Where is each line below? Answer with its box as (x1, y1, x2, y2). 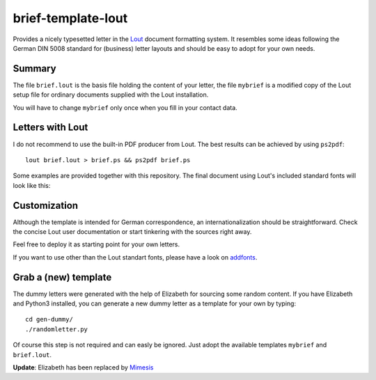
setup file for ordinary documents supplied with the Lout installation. (13, 90, 209, 99)
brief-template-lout (13, 10, 128, 26)
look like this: (13, 181, 51, 189)
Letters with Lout (13, 122, 88, 134)
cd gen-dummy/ (25, 315, 73, 324)
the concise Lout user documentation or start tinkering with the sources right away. (13, 228, 252, 236)
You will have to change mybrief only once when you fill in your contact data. (13, 103, 238, 111)
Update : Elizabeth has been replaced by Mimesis (13, 363, 154, 372)
